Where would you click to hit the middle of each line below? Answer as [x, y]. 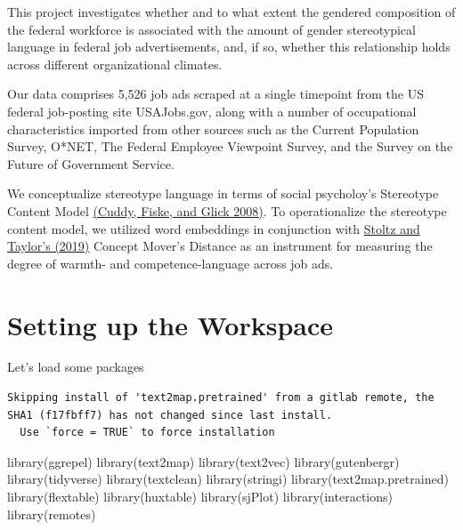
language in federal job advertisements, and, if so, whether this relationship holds [229, 47]
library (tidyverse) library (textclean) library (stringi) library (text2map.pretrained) [228, 479]
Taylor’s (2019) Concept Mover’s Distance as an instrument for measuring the [220, 246]
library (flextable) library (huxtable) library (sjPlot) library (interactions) [200, 496]
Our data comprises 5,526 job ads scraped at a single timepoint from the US [215, 94]
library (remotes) [52, 514]
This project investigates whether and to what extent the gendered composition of [231, 12]
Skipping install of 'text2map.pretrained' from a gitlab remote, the [221, 398]
